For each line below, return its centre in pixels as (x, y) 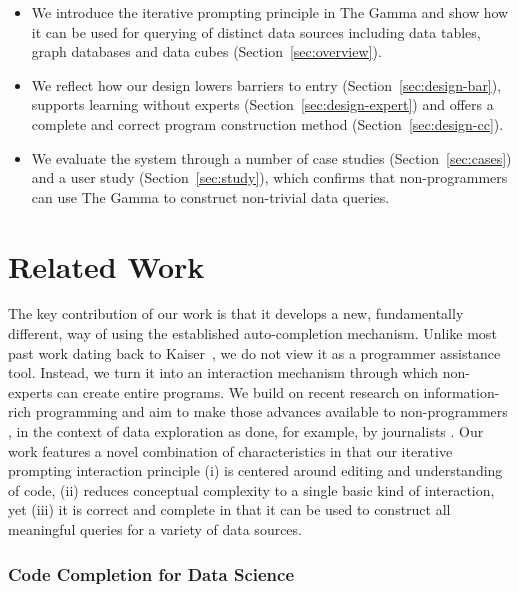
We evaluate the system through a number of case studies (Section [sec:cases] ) (271, 157)
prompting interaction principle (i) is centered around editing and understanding (255, 470)
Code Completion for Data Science (151, 573)
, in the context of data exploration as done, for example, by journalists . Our (246, 431)
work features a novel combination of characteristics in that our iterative (230, 450)
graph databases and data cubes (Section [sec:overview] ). (206, 51)
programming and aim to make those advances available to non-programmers (271, 411)
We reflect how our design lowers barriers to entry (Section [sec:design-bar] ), (266, 84)
